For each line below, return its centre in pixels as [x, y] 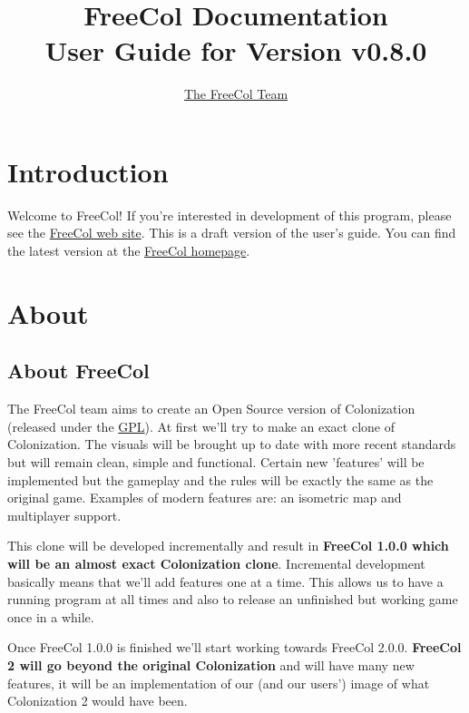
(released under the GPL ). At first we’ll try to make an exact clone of [201, 426]
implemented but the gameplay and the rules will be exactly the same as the [220, 479]
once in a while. [51, 616]
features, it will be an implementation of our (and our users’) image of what [219, 683]
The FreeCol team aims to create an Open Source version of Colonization [211, 409]
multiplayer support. [64, 515]
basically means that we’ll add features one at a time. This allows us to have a [225, 581]
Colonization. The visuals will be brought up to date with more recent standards [232, 444]
